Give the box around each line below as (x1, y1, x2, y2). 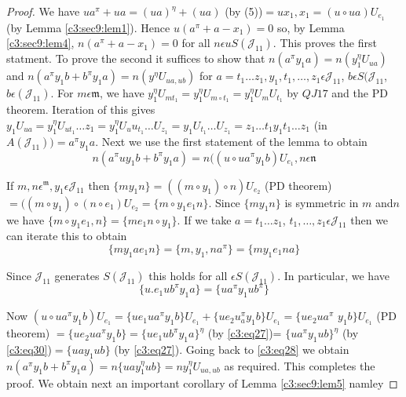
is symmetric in (284, 194, 359, 210)
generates (54, 267, 100, 283)
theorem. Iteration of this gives (6, 101, 155, 118)
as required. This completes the (224, 357, 375, 373)
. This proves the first (272, 35, 377, 51)
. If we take (177, 211, 232, 228)
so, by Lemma (276, 19, 345, 35)
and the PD (331, 85, 388, 101)
